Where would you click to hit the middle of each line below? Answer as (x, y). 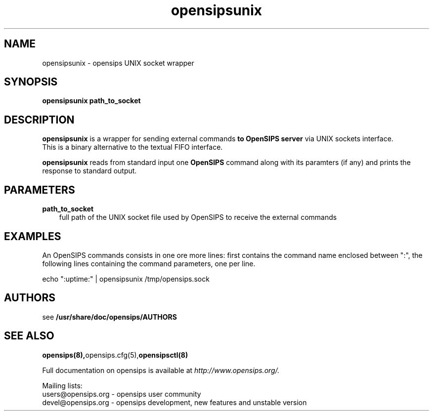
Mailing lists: (62, 385)
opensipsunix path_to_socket (91, 101)
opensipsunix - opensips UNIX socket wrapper (118, 63)
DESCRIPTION (39, 120)
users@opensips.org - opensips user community (122, 394)
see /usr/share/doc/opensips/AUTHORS (109, 317)
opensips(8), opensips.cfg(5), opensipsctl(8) (115, 355)
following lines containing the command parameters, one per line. (149, 263)
